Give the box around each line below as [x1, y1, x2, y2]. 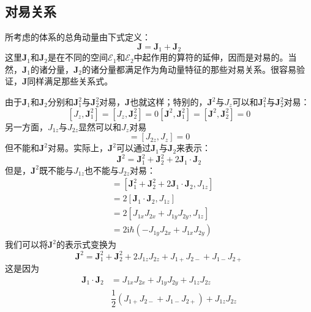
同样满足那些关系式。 [27, 75, 113, 87]
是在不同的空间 [48, 51, 108, 64]
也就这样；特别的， [130, 95, 208, 108]
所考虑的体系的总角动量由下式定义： [5, 31, 151, 43]
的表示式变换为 [56, 238, 117, 251]
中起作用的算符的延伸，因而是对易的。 [133, 51, 288, 64]
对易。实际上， [48, 141, 108, 154]
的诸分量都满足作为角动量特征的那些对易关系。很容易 [82, 62, 297, 75]
